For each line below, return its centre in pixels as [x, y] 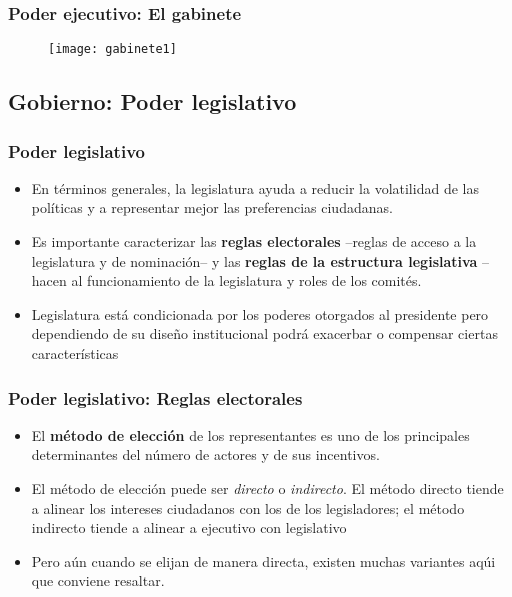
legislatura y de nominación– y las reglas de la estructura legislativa [254, 260]
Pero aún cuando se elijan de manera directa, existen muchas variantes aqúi [263, 560]
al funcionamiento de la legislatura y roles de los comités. [246, 280]
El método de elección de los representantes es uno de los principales [250, 434]
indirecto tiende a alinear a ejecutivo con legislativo [189, 527]
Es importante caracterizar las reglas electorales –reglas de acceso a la [254, 241]
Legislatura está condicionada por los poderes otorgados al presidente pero [260, 313]
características [75, 353]
